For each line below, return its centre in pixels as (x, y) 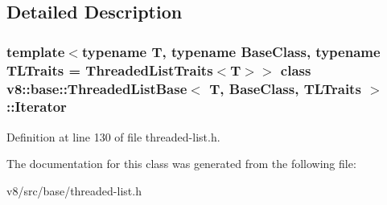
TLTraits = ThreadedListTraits (110, 70)
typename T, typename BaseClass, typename (231, 51)
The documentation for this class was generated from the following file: (181, 164)
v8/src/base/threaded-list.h (74, 190)
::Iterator (37, 107)
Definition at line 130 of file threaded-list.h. (113, 136)
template (36, 51)
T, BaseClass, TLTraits (285, 88)
